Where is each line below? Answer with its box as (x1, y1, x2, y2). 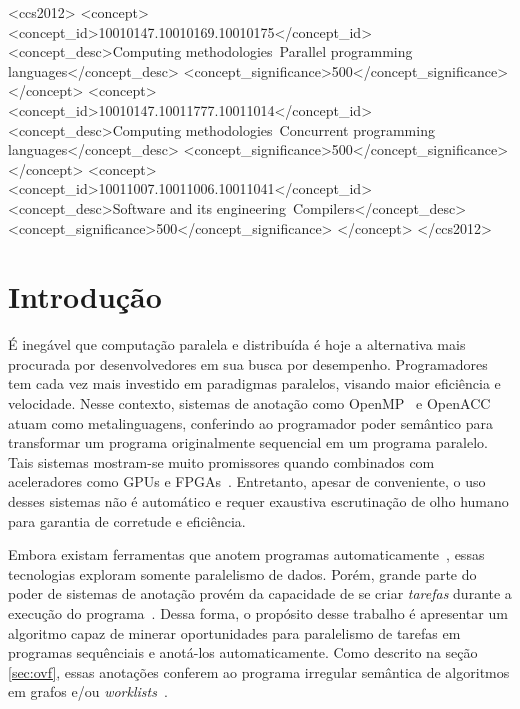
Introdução (8, 276, 162, 317)
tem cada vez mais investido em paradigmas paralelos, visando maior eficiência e (8, 373, 501, 394)
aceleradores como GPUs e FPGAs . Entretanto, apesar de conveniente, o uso (8, 471, 486, 492)
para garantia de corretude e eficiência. (8, 510, 246, 531)
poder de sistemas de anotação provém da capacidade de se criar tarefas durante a (8, 583, 512, 604)
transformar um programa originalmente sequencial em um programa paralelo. (8, 432, 489, 453)
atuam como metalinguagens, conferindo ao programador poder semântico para (8, 412, 493, 433)
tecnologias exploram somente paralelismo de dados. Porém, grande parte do (8, 563, 477, 584)
